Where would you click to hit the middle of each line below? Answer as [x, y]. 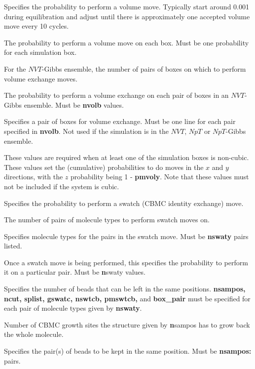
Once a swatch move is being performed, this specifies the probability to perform [126, 262]
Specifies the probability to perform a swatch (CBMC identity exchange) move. [124, 203]
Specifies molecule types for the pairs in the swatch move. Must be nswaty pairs [126, 236]
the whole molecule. [34, 334]
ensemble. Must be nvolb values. [74, 104]
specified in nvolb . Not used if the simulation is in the [86, 131]
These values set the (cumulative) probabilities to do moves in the [104, 167]
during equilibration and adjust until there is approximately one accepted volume [127, 16]
